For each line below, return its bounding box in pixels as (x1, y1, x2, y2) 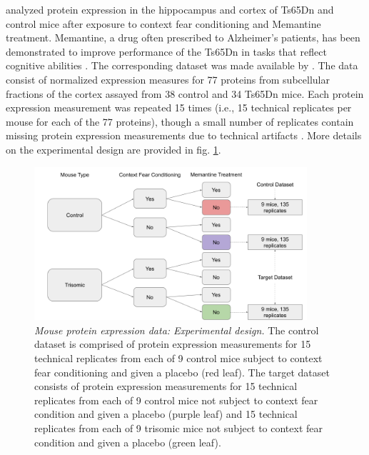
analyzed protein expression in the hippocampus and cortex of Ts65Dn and (6, 2, 334, 16)
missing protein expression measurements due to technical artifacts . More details (6, 128, 362, 143)
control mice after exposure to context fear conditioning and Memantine (6, 16, 321, 31)
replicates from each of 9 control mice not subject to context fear (34, 392, 318, 407)
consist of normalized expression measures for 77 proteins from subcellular (6, 71, 330, 86)
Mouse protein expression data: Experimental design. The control (34, 322, 319, 337)
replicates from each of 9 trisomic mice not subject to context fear (34, 420, 323, 435)
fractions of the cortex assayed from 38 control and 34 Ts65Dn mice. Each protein (6, 86, 364, 101)
